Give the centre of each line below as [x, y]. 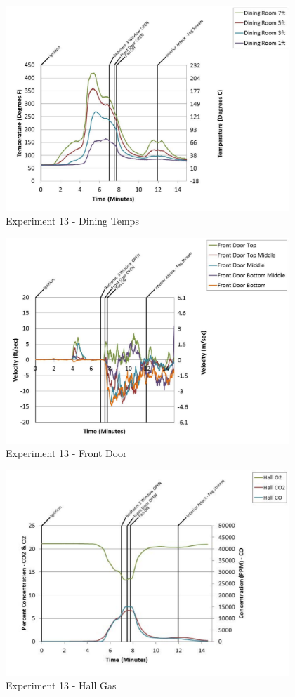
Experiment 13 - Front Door [66, 453]
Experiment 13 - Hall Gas [61, 685]
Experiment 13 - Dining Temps [72, 221]
